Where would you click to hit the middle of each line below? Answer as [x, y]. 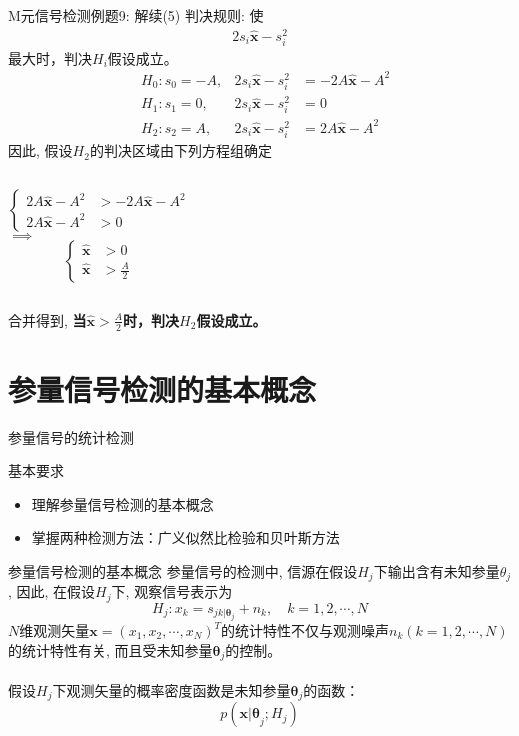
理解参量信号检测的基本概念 [122, 503]
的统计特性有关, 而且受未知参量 [110, 649]
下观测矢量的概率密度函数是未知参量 [171, 689]
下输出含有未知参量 [436, 571]
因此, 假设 [40, 150]
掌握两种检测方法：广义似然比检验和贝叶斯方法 [185, 537]
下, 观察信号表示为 [172, 591]
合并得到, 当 [47, 319]
